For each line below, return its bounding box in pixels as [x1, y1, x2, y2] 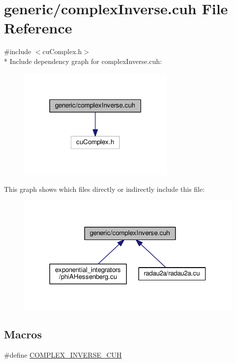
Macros [4, 326, 42, 341]
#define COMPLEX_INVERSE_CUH [4, 349, 122, 360]
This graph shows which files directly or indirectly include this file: [4, 183, 205, 194]
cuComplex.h [42, 46, 82, 57]
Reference [4, 18, 72, 38]
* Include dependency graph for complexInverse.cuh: [4, 56, 162, 66]
